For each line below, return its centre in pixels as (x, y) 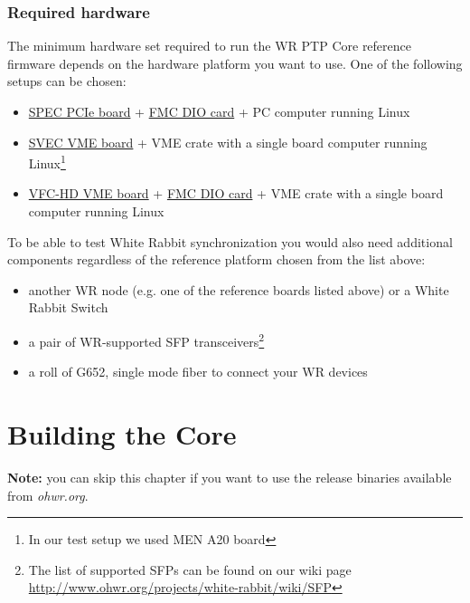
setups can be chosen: (67, 81)
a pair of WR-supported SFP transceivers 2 (146, 340)
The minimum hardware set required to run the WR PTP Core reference (210, 46)
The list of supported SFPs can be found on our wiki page (190, 569)
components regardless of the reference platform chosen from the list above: (216, 259)
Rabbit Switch (68, 307)
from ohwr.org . (48, 495)
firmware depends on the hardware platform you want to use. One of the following (235, 63)
